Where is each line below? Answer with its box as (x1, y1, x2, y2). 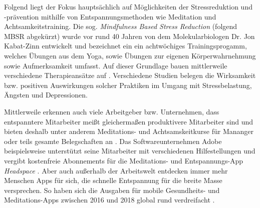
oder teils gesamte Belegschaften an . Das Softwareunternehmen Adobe (4, 135, 222, 146)
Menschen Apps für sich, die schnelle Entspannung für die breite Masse (4, 175, 222, 185)
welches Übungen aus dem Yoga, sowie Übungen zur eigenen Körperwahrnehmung (4, 50, 256, 60)
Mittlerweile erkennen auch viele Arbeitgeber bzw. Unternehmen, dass (4, 106, 219, 116)
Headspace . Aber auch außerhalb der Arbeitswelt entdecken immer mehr (4, 165, 228, 175)
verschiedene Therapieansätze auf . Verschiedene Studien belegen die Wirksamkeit (4, 70, 256, 80)
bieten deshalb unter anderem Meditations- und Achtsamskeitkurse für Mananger (4, 126, 253, 136)
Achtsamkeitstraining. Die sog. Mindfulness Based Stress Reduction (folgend (4, 21, 237, 31)
